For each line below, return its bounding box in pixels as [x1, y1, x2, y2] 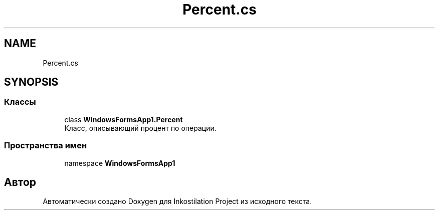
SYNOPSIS [4, 76, 59, 89]
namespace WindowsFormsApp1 [64, 158, 175, 167]
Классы [4, 97, 36, 107]
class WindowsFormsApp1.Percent [64, 115, 183, 124]
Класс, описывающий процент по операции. [64, 123, 216, 132]
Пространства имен [4, 140, 87, 151]
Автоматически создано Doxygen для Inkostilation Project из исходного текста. [43, 197, 312, 206]
